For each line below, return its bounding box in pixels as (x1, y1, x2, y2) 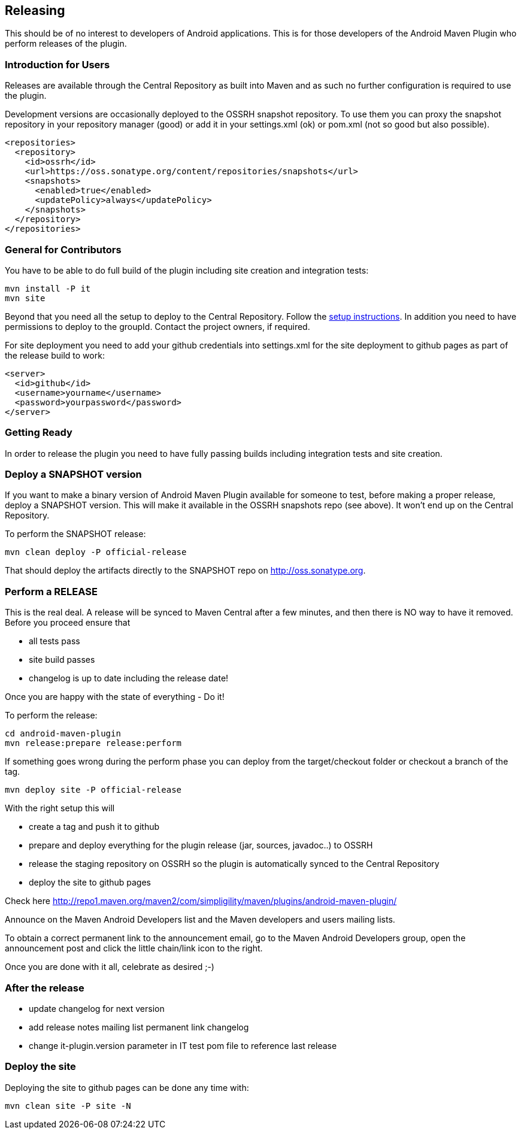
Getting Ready (5, 426, 72, 439)
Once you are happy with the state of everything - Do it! (5, 692, 225, 702)
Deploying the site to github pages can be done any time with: (5, 1082, 249, 1093)
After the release (5, 981, 84, 994)
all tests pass (29, 636, 80, 647)
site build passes (29, 654, 95, 665)
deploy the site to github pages (29, 877, 152, 888)
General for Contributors (5, 243, 122, 256)
